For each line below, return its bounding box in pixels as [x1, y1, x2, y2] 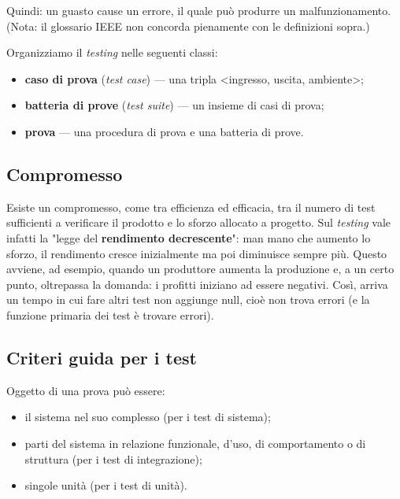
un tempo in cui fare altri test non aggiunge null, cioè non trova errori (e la [6, 291, 370, 308]
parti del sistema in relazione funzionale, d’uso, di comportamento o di [24, 434, 366, 451]
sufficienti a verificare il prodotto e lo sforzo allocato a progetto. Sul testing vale [6, 214, 391, 231]
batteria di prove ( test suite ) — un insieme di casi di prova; [24, 97, 324, 113]
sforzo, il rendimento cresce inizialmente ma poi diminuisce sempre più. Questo [6, 245, 387, 261]
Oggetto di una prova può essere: [6, 382, 165, 398]
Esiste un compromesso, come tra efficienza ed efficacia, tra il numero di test [6, 198, 376, 215]
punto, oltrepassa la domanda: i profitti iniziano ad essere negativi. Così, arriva [6, 275, 388, 292]
